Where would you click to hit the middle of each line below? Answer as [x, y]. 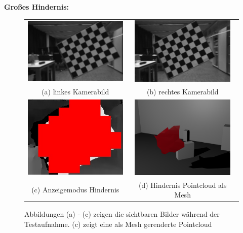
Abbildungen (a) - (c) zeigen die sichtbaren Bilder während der [122, 214]
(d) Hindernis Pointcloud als [183, 185]
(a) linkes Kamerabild [75, 91]
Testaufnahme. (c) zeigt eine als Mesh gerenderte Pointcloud [118, 224]
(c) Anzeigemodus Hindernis [75, 190]
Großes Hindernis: [37, 7]
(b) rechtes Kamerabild [183, 91]
